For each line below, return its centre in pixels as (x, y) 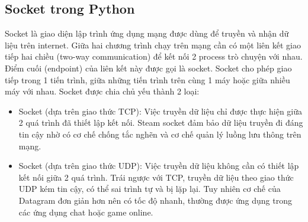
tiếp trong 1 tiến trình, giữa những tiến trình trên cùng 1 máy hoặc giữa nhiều (147, 79)
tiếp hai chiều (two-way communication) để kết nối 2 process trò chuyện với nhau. (154, 56)
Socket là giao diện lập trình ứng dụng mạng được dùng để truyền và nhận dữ (147, 33)
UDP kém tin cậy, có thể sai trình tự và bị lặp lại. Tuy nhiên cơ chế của (150, 189)
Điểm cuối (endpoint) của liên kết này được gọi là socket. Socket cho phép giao (148, 68)
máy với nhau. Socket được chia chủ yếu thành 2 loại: (102, 91)
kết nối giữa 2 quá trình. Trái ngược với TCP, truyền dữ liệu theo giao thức (156, 177)
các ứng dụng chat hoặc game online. (86, 212)
